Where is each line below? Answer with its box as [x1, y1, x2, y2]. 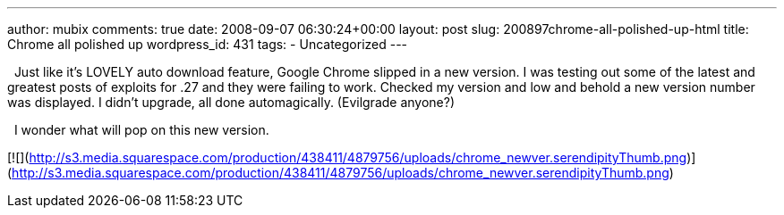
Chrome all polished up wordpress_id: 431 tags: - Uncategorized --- [7, 37, 408, 52]
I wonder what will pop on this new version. [13, 122, 269, 137]
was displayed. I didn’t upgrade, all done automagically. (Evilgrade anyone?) [7, 95, 456, 110]
